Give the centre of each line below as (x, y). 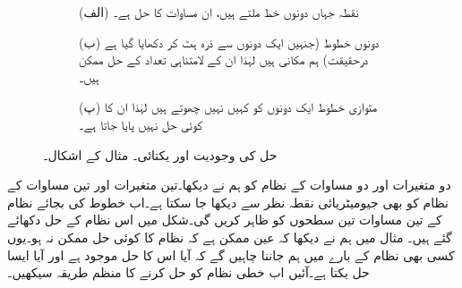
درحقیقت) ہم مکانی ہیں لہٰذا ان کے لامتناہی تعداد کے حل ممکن (224, 59)
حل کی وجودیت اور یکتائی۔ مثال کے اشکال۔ (160, 154)
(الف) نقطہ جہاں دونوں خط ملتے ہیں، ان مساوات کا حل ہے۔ (219, 12)
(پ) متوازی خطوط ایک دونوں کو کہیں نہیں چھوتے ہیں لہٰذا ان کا (228, 107)
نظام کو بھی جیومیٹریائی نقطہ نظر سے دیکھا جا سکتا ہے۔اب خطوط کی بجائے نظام (228, 202)
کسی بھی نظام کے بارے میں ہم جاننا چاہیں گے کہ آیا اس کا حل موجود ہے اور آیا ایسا (231, 254)
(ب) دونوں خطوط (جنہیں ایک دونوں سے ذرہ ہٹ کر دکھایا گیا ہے (229, 42)
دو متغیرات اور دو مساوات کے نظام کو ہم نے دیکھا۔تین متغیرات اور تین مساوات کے (229, 185)
